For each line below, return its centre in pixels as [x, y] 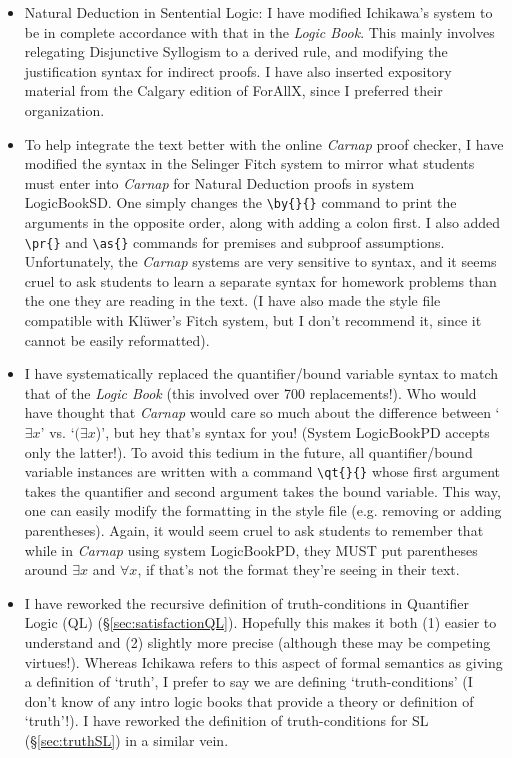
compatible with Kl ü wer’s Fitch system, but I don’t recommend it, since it [253, 320]
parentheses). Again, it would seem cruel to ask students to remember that [254, 530]
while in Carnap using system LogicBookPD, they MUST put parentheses [251, 549]
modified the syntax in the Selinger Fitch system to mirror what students [249, 163]
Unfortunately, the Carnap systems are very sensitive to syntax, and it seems [260, 261]
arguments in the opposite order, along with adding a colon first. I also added [262, 222]
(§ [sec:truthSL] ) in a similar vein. [126, 739]
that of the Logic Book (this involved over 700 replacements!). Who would [250, 392]
